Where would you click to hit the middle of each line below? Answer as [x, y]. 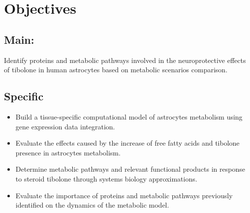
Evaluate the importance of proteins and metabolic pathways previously [124, 195]
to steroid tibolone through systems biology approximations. [106, 178]
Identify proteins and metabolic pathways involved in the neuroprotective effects [125, 60]
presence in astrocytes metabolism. [68, 152]
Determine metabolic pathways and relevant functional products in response [130, 169]
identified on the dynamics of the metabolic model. [92, 205]
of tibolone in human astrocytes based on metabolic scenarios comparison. [116, 70]
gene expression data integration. [65, 126]
